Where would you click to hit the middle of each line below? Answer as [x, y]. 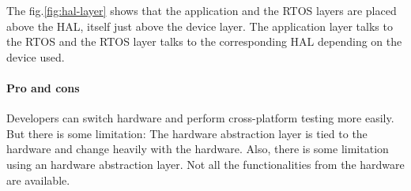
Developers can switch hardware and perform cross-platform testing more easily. [200, 118]
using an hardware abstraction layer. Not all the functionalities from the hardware [205, 164]
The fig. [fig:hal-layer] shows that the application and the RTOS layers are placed [202, 10]
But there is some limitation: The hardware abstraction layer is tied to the [187, 133]
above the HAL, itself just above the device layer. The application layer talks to [200, 26]
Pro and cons [43, 87]
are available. [38, 180]
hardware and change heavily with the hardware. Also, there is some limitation [198, 149]
